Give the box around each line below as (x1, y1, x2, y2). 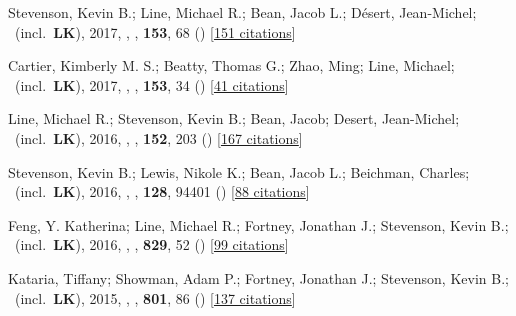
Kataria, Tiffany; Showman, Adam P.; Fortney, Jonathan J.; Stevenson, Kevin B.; (8, 267, 509, 288)
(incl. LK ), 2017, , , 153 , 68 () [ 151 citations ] (14, 21, 296, 42)
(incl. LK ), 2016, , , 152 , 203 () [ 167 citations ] (14, 127, 303, 148)
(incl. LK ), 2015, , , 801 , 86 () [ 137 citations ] (14, 287, 296, 308)
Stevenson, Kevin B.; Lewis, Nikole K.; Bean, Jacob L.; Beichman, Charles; (8, 161, 470, 182)
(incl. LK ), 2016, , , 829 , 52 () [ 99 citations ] (14, 234, 289, 255)
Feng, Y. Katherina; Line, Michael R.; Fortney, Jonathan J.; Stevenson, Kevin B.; (8, 214, 509, 235)
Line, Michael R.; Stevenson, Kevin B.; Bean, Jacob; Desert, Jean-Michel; (8, 108, 460, 129)
